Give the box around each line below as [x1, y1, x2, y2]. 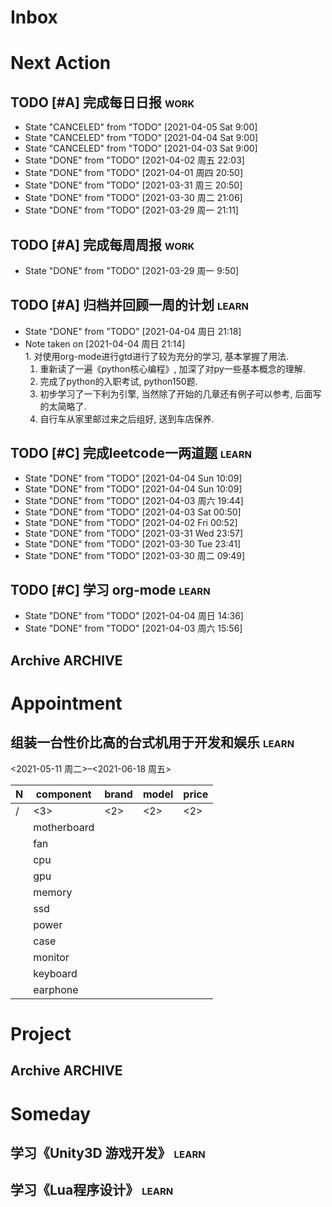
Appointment [10, 692, 123, 715]
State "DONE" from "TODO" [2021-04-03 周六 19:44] [24, 494, 244, 506]
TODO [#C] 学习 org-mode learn [10, 582, 211, 599]
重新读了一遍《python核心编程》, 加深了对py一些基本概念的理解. [39, 362, 306, 375]
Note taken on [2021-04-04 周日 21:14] [24, 337, 186, 350]
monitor [33, 950, 70, 964]
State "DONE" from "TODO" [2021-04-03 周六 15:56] [24, 622, 243, 635]
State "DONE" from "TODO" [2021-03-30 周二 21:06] [24, 192, 243, 204]
